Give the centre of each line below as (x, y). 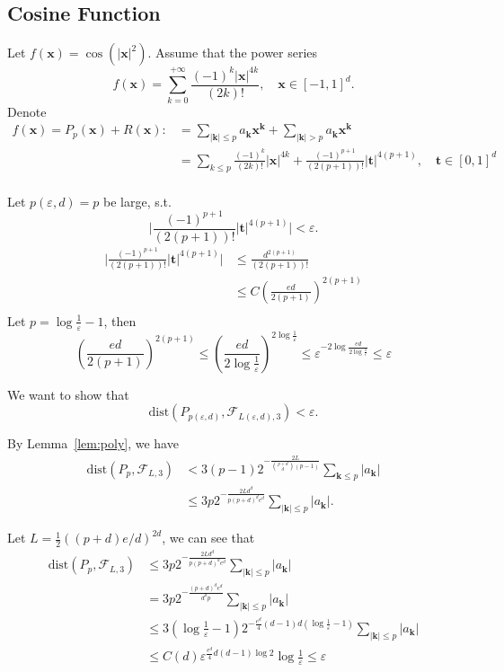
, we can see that (208, 538)
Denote (27, 111)
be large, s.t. (137, 201)
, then (120, 320)
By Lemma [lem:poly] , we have (93, 443)
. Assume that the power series (233, 53)
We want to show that (68, 394)
